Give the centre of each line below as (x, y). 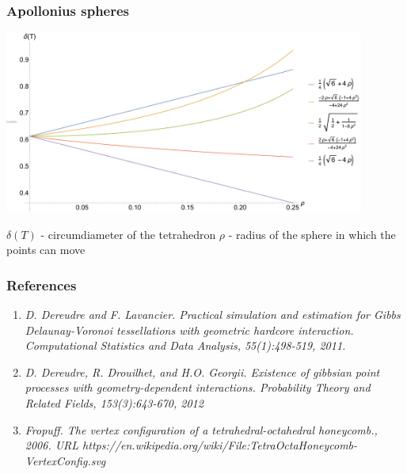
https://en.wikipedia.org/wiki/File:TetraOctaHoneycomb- (220, 445)
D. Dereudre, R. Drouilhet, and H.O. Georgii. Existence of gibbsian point (202, 372)
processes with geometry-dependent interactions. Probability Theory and (198, 387)
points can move (46, 250)
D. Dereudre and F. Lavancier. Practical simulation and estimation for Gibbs (213, 314)
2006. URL (52, 445)
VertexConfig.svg (65, 460)
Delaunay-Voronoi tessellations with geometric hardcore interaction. (189, 330)
